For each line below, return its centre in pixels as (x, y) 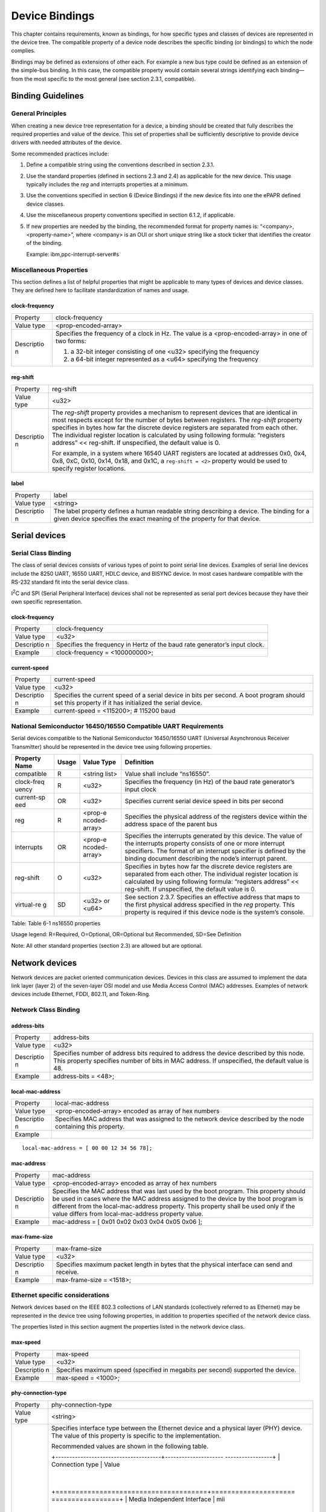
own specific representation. (47, 601)
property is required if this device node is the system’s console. (215, 912)
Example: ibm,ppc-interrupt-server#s (73, 254)
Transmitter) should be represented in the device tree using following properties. (111, 746)
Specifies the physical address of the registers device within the (216, 816)
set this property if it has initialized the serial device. (128, 703)
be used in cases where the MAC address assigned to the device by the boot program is (178, 1199)
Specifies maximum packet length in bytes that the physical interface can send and (174, 1264)
